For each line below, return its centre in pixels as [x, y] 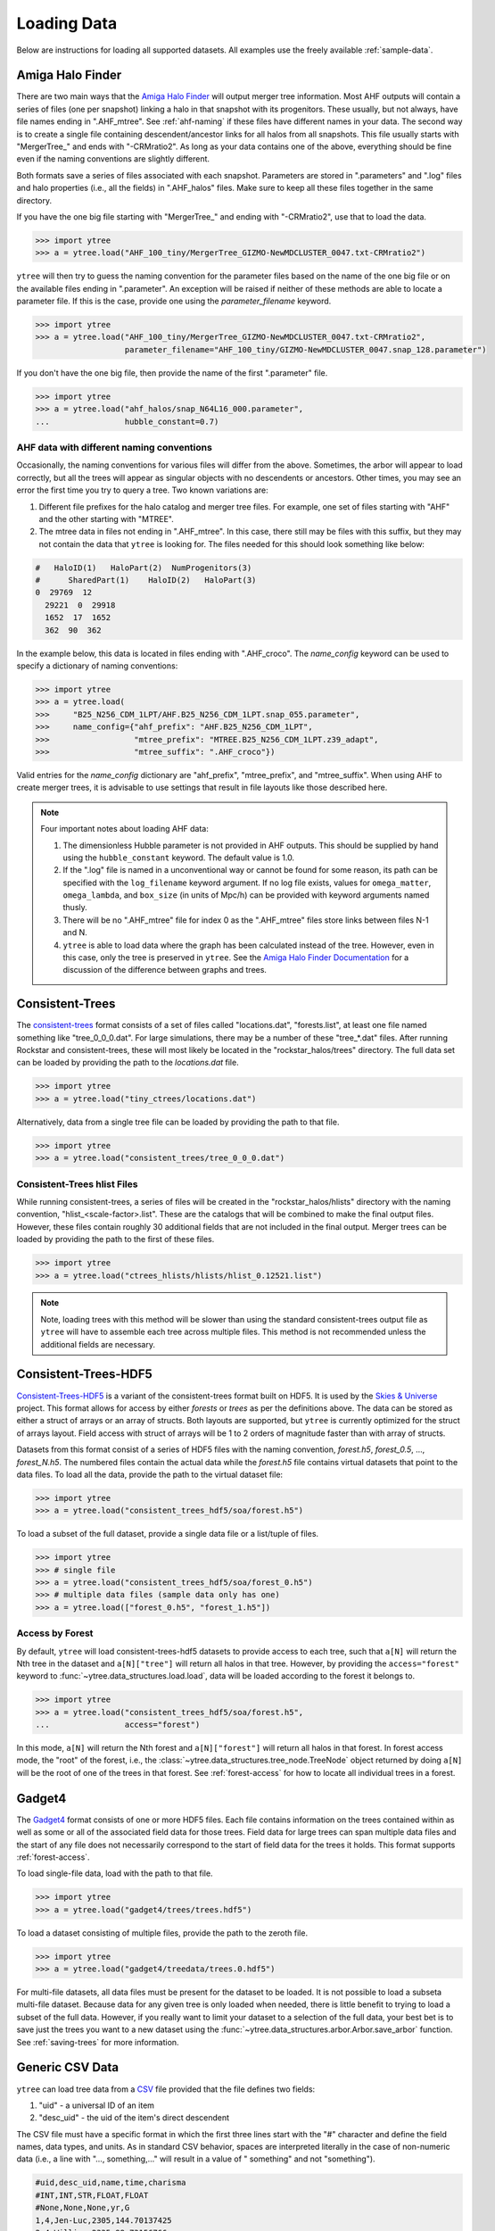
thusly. [75, 908]
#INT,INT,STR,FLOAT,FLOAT [92, 2195]
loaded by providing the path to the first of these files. [115, 1240]
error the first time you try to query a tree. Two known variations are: [143, 490]
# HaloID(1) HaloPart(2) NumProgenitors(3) [144, 568]
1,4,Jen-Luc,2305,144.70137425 [104, 2220]
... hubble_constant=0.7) [127, 421]
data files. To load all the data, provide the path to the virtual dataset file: [150, 1474]
